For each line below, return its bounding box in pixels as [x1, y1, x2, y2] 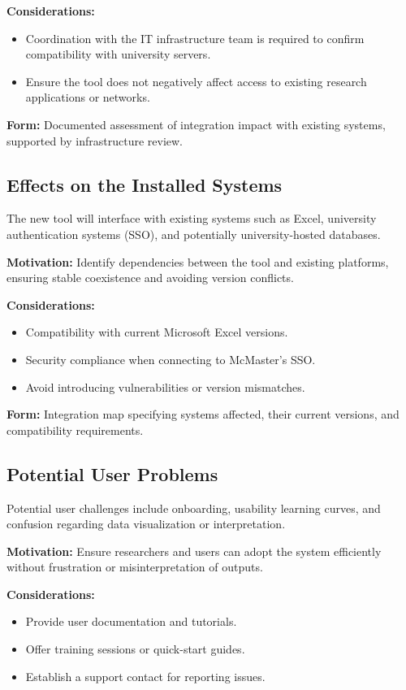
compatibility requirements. [6, 421, 144, 438]
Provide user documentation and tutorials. [25, 613, 237, 630]
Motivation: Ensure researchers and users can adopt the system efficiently [6, 542, 382, 559]
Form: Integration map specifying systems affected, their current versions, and [6, 406, 400, 423]
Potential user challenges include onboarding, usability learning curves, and [6, 499, 381, 516]
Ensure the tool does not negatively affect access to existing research [25, 72, 367, 89]
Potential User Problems [6, 461, 218, 486]
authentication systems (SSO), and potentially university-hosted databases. [6, 225, 381, 242]
